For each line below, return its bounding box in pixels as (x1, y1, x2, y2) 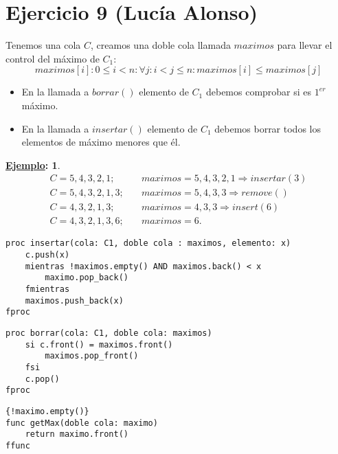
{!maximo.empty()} (5, 406, 89, 416)
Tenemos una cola (5, 38, 81, 52)
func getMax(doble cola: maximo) (5, 418, 158, 428)
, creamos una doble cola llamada (91, 38, 231, 52)
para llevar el (277, 38, 333, 52)
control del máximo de (5, 51, 100, 65)
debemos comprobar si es (205, 84, 312, 99)
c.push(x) (25, 250, 70, 260)
